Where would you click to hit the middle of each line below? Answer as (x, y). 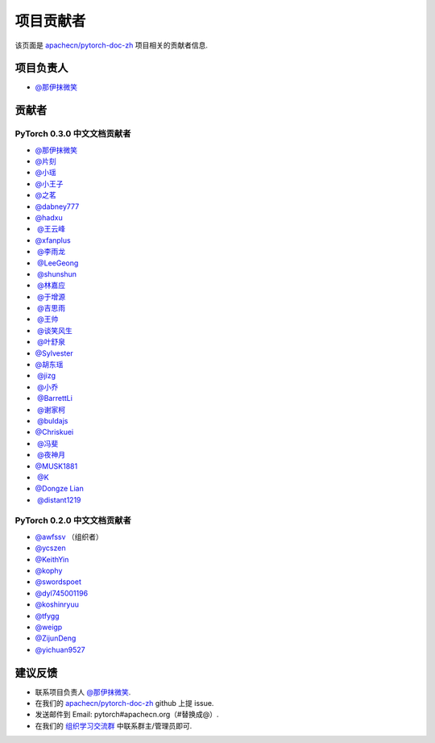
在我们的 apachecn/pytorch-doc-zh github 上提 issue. (124, 703)
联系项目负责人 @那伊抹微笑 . (83, 692)
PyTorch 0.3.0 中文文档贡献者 (73, 134)
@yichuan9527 (60, 649)
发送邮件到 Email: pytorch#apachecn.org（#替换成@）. (127, 715)
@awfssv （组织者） (69, 536)
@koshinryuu (57, 604)
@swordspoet (58, 582)
